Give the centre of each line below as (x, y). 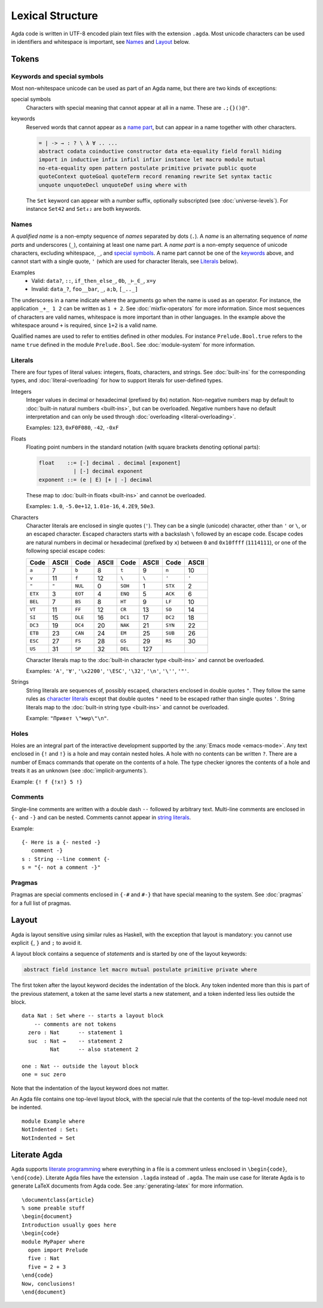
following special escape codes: (66, 551)
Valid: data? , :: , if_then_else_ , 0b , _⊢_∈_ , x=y (94, 281)
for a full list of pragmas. (41, 903)
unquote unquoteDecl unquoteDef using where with (113, 185)
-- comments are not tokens (75, 1024)
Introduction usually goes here (69, 1225)
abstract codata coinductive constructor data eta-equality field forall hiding (160, 152)
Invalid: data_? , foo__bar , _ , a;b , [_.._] (85, 289)
